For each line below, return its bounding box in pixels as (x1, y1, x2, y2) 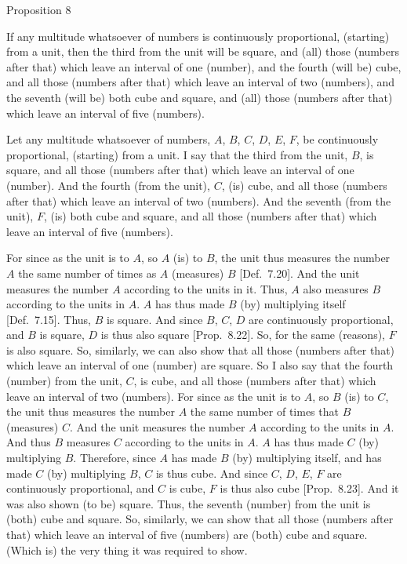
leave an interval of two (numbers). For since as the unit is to (6, 388, 301, 404)
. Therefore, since (73, 449, 156, 466)
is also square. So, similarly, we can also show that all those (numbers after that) (6, 341, 395, 358)
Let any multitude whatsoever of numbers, (6, 131, 211, 147)
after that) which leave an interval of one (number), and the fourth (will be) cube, (6, 58, 402, 75)
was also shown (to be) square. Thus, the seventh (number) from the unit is (6, 495, 371, 511)
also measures (303, 280, 369, 297)
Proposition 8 (6, 2, 71, 17)
